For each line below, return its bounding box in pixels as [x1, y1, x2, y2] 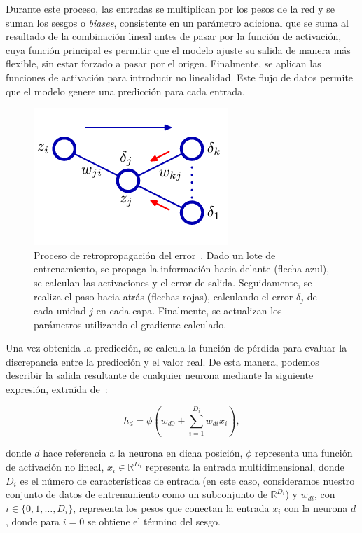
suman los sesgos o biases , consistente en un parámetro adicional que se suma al [6, 15, 349, 29]
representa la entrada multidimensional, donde [145, 459, 344, 474]
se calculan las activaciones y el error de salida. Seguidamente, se [34, 275, 312, 289]
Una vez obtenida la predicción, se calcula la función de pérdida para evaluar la [6, 340, 347, 355]
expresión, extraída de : [6, 381, 108, 396]
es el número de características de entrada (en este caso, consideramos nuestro [20, 473, 355, 487]
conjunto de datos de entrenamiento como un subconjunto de [6, 487, 267, 501]
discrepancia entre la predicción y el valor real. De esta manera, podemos [6, 354, 319, 368]
